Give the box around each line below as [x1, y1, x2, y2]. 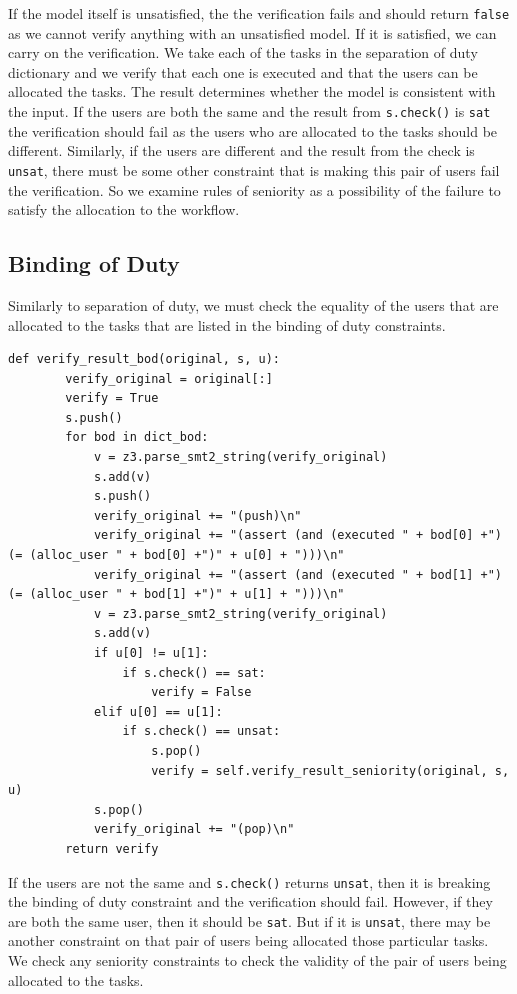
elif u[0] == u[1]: [93, 704, 223, 719]
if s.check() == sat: [122, 665, 266, 680]
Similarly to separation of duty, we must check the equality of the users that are [8, 294, 499, 315]
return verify [65, 841, 159, 856]
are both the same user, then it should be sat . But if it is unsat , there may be [8, 910, 491, 931]
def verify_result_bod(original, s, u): [8, 352, 281, 367]
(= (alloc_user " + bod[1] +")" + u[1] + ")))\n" [8, 587, 345, 602]
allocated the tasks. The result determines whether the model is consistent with [8, 81, 496, 102]
